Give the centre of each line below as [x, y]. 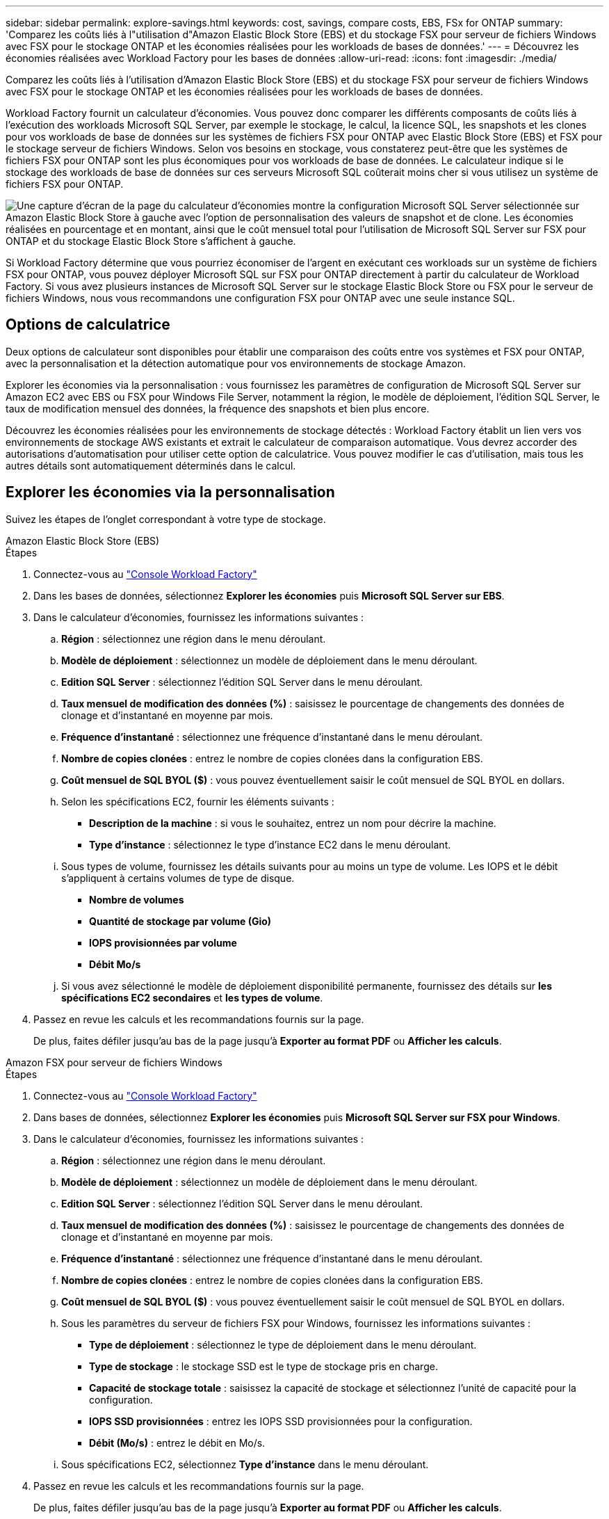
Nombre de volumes [137, 899]
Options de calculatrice [88, 325]
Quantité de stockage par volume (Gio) [180, 921]
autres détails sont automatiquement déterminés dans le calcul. [151, 465]
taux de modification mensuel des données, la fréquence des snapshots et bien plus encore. [218, 408]
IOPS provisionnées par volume [163, 942]
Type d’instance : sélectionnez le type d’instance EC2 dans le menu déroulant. [270, 844]
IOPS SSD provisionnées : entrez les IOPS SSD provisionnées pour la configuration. [281, 1421]
